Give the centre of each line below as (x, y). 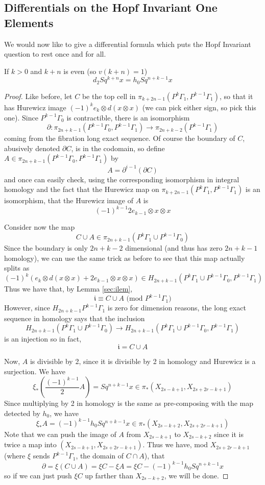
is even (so (80, 71)
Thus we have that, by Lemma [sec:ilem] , (68, 289)
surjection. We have (35, 371)
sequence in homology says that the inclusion (75, 318)
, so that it (236, 96)
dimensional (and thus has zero (174, 248)
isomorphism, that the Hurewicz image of (69, 200)
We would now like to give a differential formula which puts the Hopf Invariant (128, 44)
